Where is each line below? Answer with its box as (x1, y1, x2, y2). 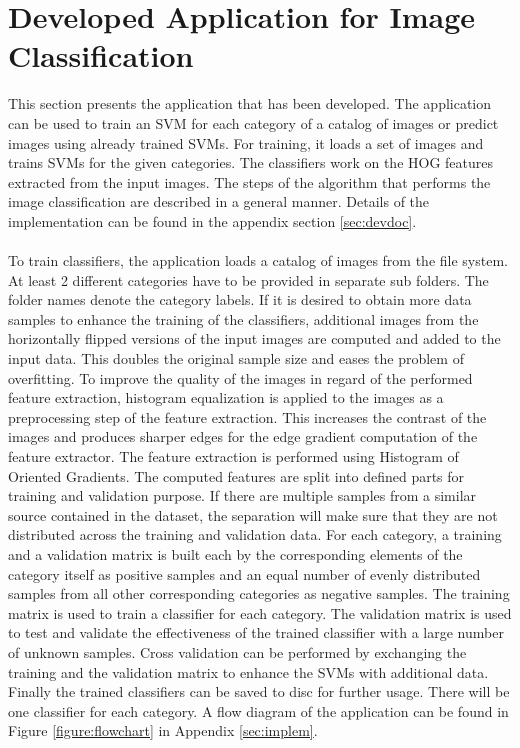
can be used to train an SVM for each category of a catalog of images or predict (8, 112, 499, 133)
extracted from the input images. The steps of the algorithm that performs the (8, 171, 491, 192)
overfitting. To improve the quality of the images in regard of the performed (8, 367, 473, 388)
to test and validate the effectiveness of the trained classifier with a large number (8, 622, 504, 643)
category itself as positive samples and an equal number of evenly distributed (8, 563, 481, 584)
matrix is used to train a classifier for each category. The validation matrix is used (8, 602, 512, 623)
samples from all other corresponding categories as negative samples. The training (8, 583, 510, 604)
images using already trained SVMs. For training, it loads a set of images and (8, 132, 484, 153)
